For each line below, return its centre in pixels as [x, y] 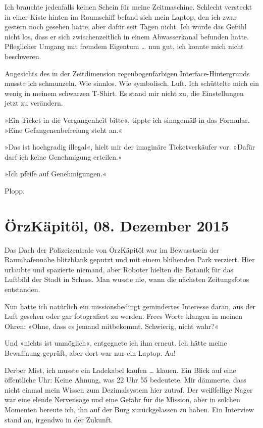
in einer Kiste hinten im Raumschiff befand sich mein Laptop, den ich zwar [121, 16]
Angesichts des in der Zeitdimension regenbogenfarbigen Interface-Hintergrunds [127, 73]
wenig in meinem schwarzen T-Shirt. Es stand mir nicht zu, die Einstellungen [124, 93]
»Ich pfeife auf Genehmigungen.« [56, 174]
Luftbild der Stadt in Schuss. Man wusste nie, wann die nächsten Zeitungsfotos [127, 279]
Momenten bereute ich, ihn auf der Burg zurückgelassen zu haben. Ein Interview [129, 409]
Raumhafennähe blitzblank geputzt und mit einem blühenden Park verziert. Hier [130, 259]
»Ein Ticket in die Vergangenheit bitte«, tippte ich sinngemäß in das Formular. [127, 120]
